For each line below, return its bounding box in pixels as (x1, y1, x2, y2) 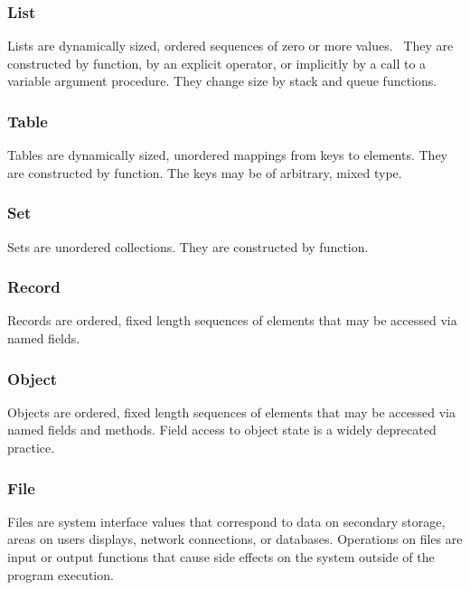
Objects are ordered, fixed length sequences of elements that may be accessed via (7, 402, 456, 421)
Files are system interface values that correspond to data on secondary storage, (7, 511, 446, 530)
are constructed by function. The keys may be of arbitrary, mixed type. (7, 163, 402, 182)
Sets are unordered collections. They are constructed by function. (7, 237, 369, 256)
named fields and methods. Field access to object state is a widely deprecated (7, 420, 437, 439)
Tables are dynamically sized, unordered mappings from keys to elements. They (7, 145, 448, 164)
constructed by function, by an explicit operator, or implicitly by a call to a (7, 53, 427, 72)
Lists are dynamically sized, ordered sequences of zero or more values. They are (7, 36, 454, 55)
